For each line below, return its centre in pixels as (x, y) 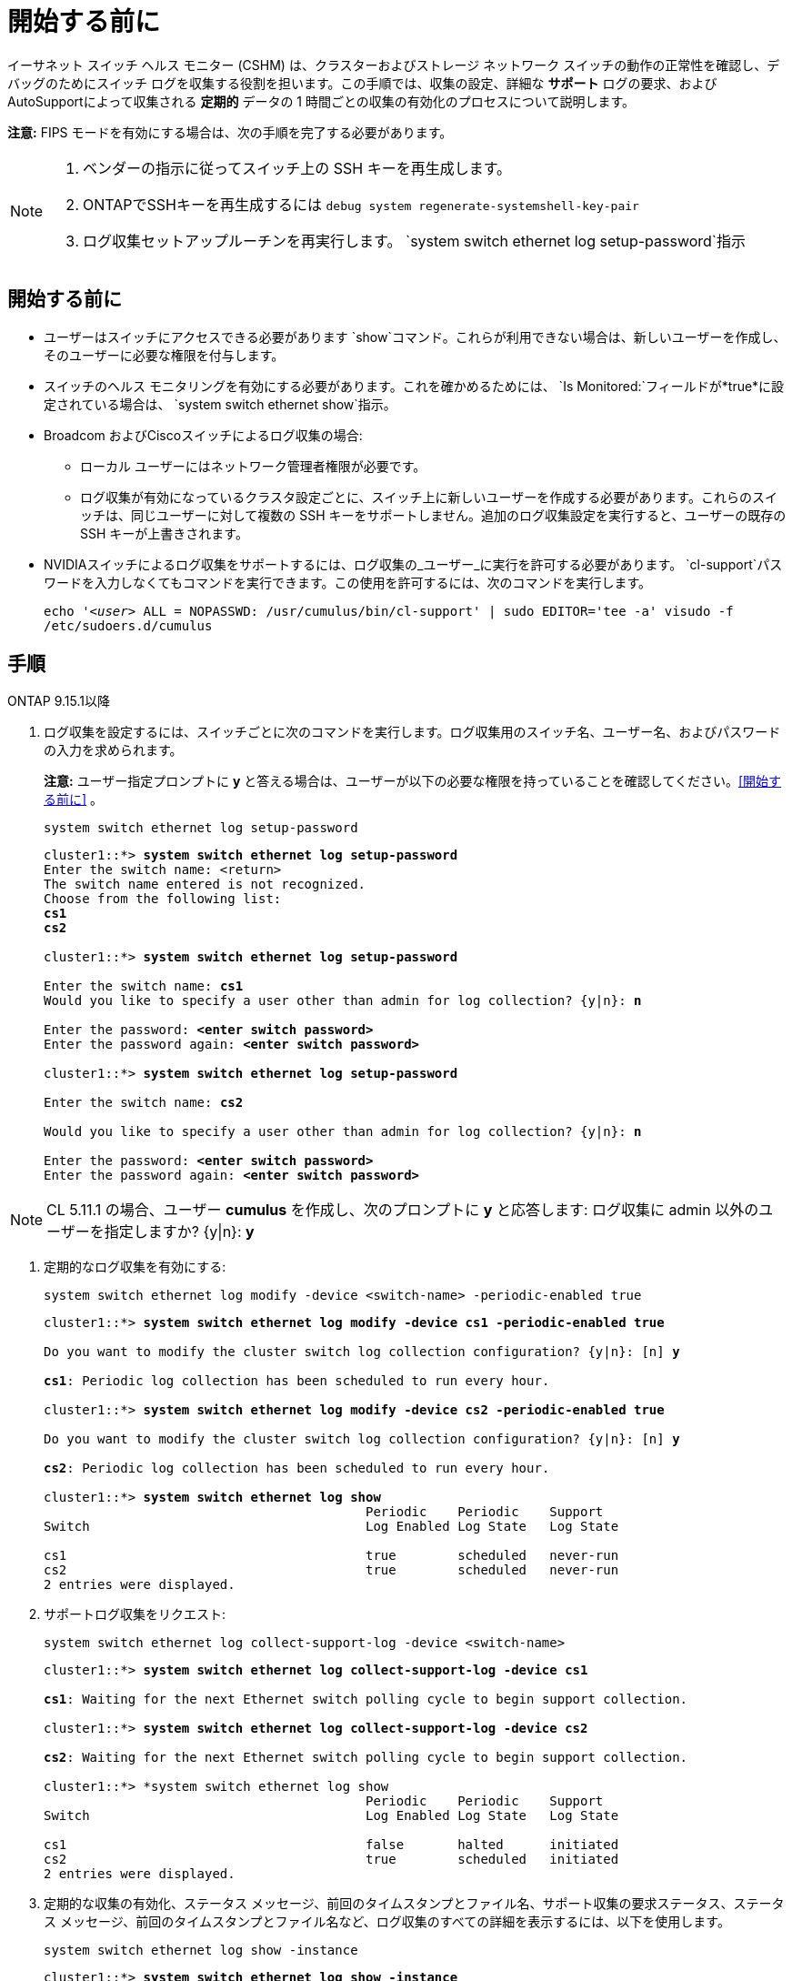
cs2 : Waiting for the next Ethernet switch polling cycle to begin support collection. (366, 1758)
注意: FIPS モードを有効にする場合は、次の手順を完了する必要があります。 (230, 132)
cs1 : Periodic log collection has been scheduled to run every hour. (297, 1381)
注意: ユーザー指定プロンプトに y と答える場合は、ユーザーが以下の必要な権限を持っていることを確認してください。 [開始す (413, 781)
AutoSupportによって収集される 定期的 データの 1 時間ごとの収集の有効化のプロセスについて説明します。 (321, 101)
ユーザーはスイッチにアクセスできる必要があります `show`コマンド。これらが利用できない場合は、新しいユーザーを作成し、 (415, 337)
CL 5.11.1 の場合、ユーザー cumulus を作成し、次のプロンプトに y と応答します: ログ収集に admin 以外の (403, 1210)
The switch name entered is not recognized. (205, 885)
